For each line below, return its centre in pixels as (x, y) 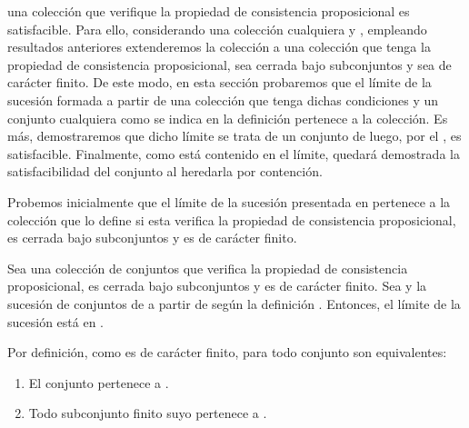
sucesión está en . (55, 321)
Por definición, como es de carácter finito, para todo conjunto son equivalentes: (227, 352)
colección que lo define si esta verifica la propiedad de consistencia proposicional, (232, 219)
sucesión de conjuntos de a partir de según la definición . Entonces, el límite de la (234, 303)
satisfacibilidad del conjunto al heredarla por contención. (165, 171)
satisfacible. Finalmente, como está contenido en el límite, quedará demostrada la (234, 153)
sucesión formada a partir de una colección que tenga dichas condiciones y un (223, 100)
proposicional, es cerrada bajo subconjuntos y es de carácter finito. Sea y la (217, 286)
